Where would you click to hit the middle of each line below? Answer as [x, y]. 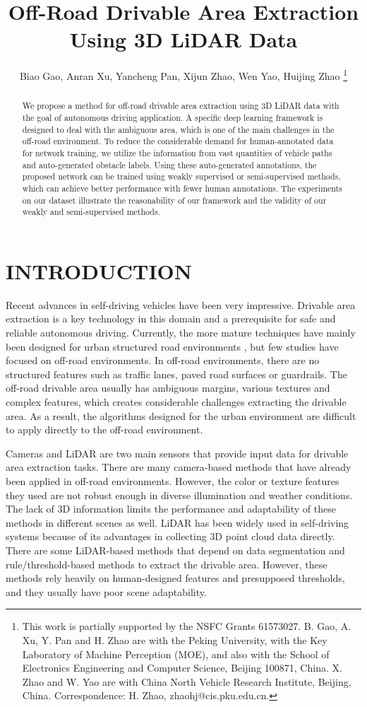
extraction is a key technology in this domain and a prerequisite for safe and [171, 319]
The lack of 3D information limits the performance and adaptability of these [171, 509]
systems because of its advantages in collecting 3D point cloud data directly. [170, 536]
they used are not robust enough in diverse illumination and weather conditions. [179, 495]
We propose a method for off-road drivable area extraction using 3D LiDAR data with [181, 106]
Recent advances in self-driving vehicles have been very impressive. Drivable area [181, 304]
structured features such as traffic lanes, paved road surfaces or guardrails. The [176, 374]
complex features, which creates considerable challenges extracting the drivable [176, 402]
